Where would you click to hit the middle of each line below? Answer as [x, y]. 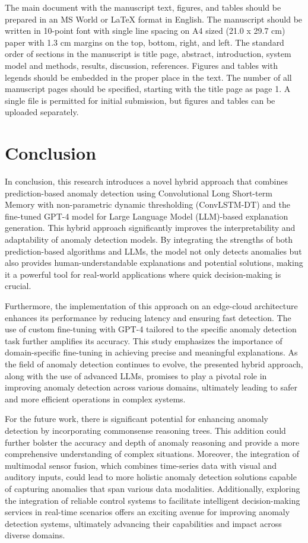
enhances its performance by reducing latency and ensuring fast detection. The [148, 317]
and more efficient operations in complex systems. [95, 398]
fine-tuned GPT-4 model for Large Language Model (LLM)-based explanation [147, 216]
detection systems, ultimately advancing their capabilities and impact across [143, 523]
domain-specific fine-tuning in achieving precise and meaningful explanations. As [151, 352]
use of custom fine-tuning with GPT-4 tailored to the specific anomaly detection [151, 329]
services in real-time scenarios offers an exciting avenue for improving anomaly [147, 512]
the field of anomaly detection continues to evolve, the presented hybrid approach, [154, 363]
